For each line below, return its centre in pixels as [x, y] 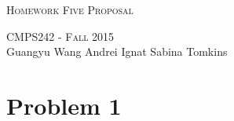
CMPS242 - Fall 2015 [60, 36]
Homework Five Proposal [70, 9]
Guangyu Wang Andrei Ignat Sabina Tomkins [117, 51]
